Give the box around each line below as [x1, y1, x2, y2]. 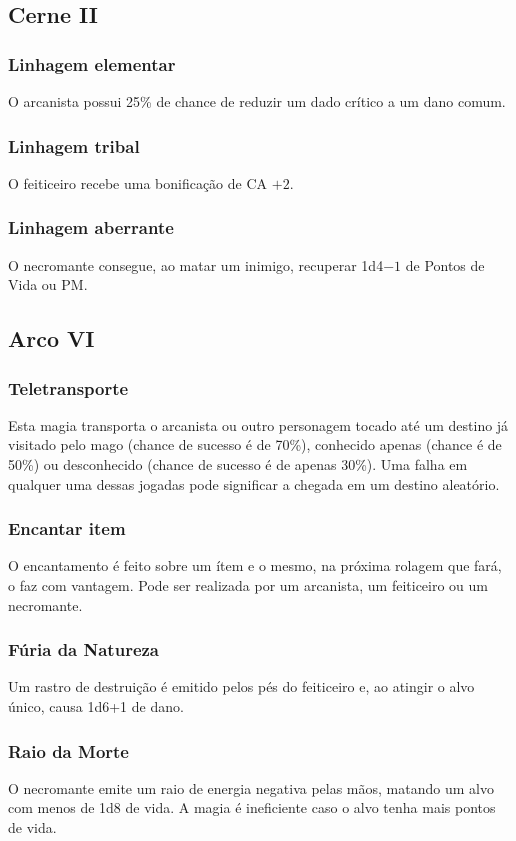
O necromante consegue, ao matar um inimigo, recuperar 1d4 [8, 254, 384, 275]
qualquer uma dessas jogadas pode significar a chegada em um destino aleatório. [8, 473, 500, 494]
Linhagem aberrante [8, 215, 174, 240]
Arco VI [8, 323, 95, 354]
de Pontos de [405, 254, 485, 275]
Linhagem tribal [8, 133, 140, 158]
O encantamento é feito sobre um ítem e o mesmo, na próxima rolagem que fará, [8, 555, 502, 576]
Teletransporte [8, 375, 129, 400]
